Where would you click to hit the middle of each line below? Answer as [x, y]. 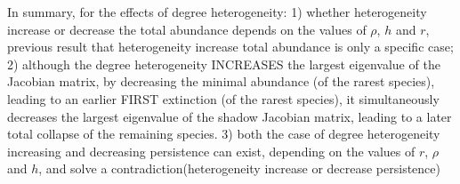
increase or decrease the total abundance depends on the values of [187, 29]
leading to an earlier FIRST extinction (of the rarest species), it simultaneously [223, 98]
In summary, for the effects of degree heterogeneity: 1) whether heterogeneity [217, 12]
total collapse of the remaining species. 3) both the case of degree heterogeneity [224, 134]
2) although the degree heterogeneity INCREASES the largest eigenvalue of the [224, 64]
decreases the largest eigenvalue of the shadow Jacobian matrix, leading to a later [230, 116]
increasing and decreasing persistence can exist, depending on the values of [211, 151]
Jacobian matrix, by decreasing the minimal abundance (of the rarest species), [221, 81]
